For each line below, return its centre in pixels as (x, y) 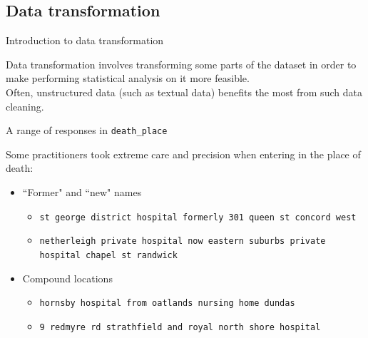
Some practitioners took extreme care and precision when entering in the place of (183, 154)
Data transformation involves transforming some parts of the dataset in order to (181, 64)
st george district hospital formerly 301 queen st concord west (198, 217)
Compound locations (67, 278)
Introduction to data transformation (85, 40)
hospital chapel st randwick (108, 255)
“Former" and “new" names (82, 192)
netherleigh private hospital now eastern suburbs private (183, 241)
